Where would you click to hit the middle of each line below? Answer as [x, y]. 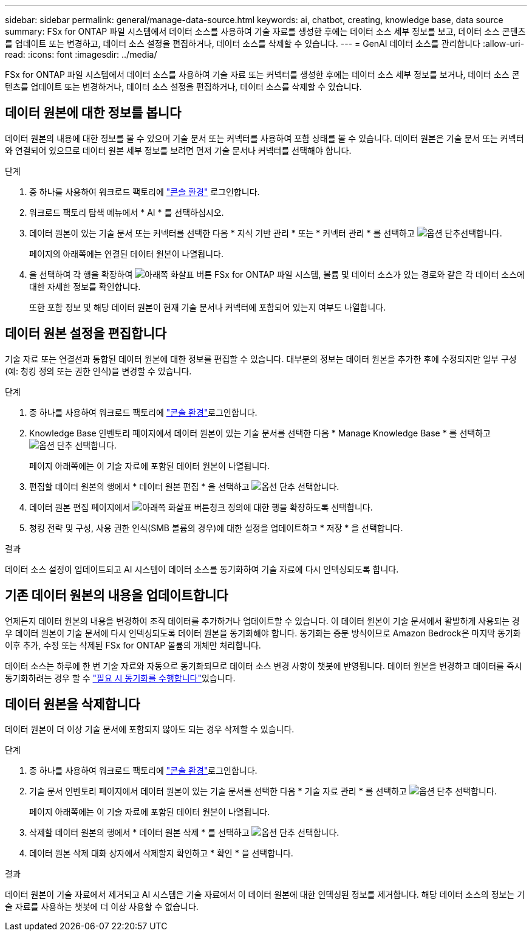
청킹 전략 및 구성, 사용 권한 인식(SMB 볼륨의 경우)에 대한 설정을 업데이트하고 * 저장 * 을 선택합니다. [216, 528]
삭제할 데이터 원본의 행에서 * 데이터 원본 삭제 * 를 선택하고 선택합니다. [184, 833]
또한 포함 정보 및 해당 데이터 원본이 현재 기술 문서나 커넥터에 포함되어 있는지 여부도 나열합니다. [208, 307]
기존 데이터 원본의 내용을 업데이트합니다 [117, 596]
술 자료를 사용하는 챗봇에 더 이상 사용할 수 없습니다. [102, 907]
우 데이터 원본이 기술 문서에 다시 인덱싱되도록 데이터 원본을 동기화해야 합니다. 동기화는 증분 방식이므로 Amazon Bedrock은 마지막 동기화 [263, 633]
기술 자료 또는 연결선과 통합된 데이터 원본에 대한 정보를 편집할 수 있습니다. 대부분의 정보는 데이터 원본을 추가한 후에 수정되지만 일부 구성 [261, 359]
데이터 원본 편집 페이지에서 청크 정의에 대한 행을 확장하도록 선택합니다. [201, 507]
